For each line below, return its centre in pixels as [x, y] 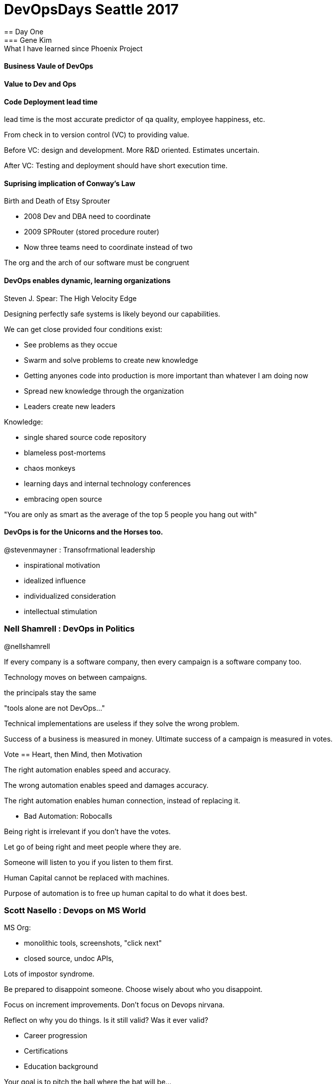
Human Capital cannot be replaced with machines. [87, 877]
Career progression [56, 1036]
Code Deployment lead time [51, 102]
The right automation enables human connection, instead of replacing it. [122, 800]
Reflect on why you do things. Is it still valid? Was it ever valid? [106, 1020]
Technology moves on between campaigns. [76, 677]
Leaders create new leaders [70, 406]
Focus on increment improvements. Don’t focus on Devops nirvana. [114, 1005]
